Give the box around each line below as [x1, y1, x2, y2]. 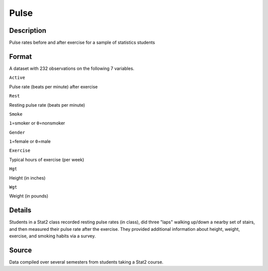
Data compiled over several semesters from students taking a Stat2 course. [9, 259, 164, 265]
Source [9, 246, 32, 254]
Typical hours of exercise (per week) [9, 156, 84, 162]
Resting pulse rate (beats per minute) [9, 102, 85, 108]
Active [9, 75, 25, 80]
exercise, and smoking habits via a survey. [9, 233, 96, 239]
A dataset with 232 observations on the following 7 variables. [9, 65, 134, 71]
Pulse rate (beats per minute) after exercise [9, 83, 98, 89]
